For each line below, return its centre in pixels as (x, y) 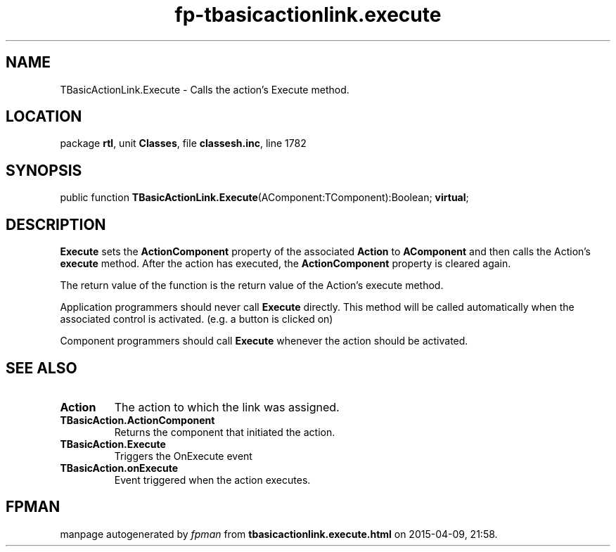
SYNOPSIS (44, 170)
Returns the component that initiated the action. (225, 432)
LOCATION (44, 117)
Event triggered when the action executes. (212, 480)
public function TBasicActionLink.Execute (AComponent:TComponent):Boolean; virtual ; (264, 198)
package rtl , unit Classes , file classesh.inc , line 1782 (183, 143)
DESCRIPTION (56, 224)
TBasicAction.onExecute (119, 468)
